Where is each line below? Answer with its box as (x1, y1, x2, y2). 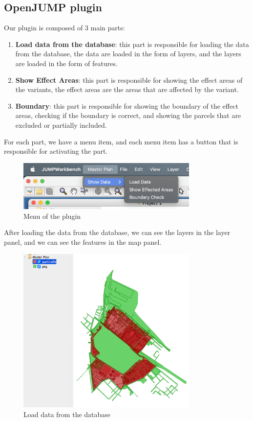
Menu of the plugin (23, 210, 81, 221)
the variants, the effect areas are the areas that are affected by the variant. (15, 84, 239, 94)
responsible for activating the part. (4, 146, 108, 156)
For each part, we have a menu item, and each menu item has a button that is (4, 136, 238, 146)
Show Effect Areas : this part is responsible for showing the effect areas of (15, 74, 243, 85)
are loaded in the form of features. (15, 58, 118, 68)
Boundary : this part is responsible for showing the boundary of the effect (15, 100, 238, 111)
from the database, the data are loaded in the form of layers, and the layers (15, 48, 241, 59)
